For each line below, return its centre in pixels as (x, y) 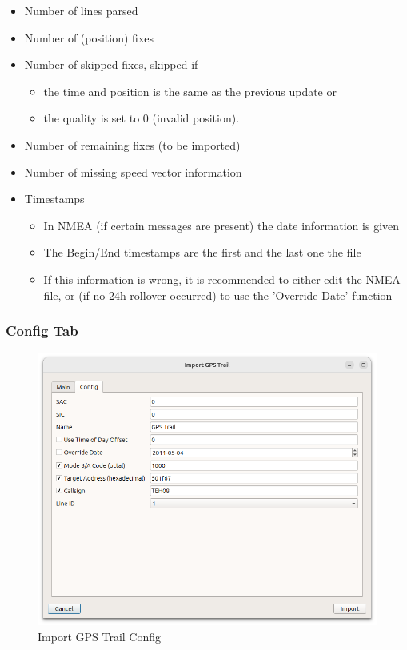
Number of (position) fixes (89, 37)
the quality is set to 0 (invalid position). (142, 118)
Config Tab (42, 331)
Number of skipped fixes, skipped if (111, 64)
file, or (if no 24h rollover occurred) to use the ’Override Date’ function (218, 295)
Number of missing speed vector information (133, 171)
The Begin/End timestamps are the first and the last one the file (202, 252)
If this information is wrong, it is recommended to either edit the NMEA (222, 279)
